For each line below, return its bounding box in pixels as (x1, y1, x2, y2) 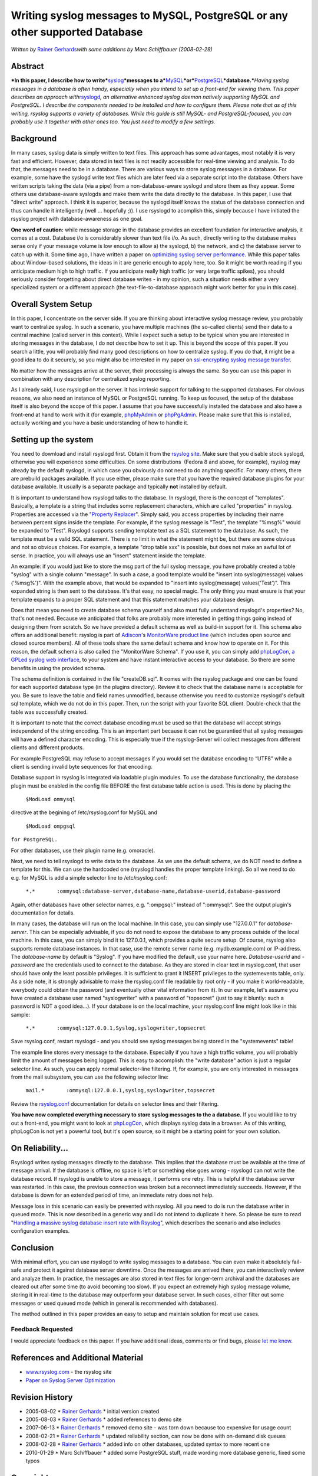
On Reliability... (11, 1143, 69, 1153)
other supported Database (11, 25, 143, 38)
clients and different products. (11, 744, 84, 751)
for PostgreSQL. (11, 836, 58, 843)
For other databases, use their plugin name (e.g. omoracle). (11, 847, 155, 854)
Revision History (11, 1392, 73, 1402)
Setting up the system (11, 435, 94, 445)
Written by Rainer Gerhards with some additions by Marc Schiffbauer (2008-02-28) (11, 46, 213, 53)
